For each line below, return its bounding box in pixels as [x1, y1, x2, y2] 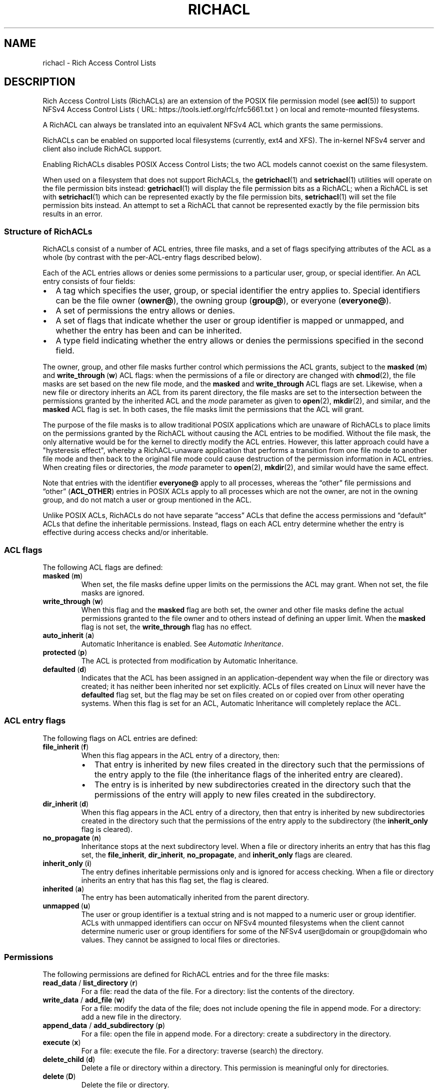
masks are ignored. [81, 588, 144, 597]
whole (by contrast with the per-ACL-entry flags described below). [42, 253, 262, 262]
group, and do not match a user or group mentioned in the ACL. [42, 495, 251, 504]
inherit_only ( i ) [42, 858, 92, 867]
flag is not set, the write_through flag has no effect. [81, 622, 252, 631]
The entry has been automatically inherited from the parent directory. [81, 892, 309, 901]
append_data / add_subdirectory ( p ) [42, 1021, 165, 1030]
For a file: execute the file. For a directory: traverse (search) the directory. [81, 1046, 323, 1055]
